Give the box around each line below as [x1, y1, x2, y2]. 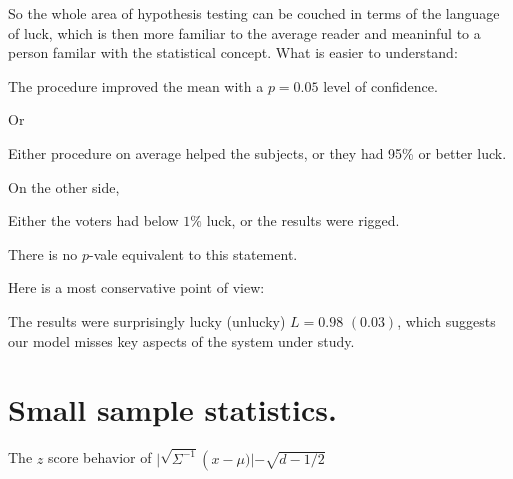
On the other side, [8, 176, 120, 197]
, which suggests [397, 310, 496, 331]
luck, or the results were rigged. [206, 210, 400, 231]
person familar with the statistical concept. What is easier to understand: [8, 42, 458, 63]
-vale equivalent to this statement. [89, 243, 298, 264]
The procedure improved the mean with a [8, 75, 264, 96]
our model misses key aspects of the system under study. [8, 330, 355, 351]
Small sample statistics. [8, 389, 337, 430]
